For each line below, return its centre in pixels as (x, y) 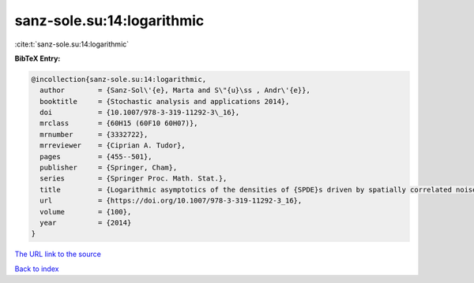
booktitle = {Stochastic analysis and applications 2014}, (165, 101)
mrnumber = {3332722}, (94, 134)
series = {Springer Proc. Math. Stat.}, (134, 179)
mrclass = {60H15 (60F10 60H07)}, (119, 123)
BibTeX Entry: (38, 58)
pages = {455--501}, (96, 156)
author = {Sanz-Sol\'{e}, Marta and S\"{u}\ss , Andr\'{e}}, (175, 90)
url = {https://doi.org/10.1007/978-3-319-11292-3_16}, (171, 201)
